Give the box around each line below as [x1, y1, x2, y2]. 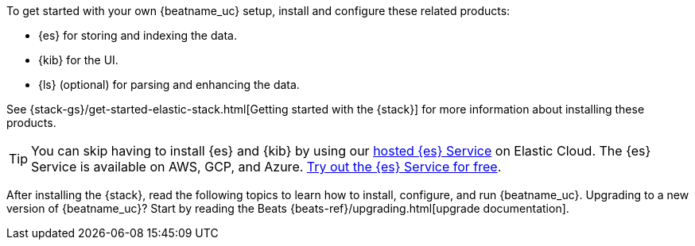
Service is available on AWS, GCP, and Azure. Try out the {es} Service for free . [31, 159, 502, 175]
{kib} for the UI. [38, 53, 118, 67]
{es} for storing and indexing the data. [38, 29, 237, 42]
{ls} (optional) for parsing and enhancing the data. [38, 78, 300, 91]
